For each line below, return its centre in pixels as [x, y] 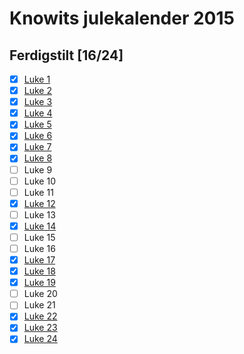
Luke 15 [39, 237]
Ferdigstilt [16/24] [66, 55]
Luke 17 [39, 260]
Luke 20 [40, 294]
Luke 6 [38, 136]
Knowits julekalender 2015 [122, 18]
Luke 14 [40, 226]
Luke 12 [39, 203]
